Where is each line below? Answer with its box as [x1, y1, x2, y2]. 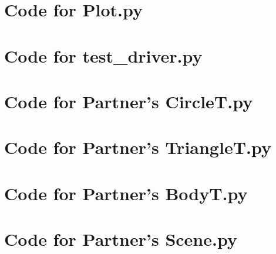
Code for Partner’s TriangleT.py [4, 135, 271, 159]
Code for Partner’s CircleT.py [4, 89, 253, 113]
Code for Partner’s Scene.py [4, 227, 237, 251]
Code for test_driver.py [4, 43, 203, 67]
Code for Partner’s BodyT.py [4, 181, 248, 205]
